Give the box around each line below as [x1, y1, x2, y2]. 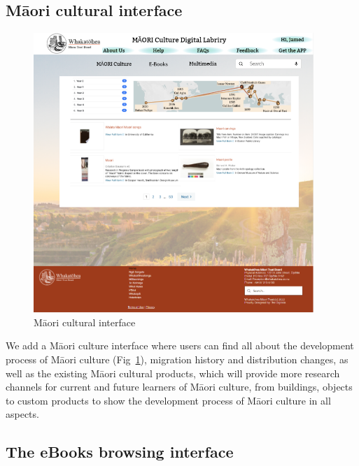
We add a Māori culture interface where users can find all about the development [6, 338, 354, 353]
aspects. [6, 407, 39, 421]
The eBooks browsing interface [6, 441, 234, 463]
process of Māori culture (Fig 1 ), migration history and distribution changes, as [6, 351, 349, 366]
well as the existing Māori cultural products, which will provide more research [6, 365, 340, 380]
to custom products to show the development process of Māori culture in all [6, 393, 331, 407]
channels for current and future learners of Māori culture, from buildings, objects [6, 379, 353, 394]
